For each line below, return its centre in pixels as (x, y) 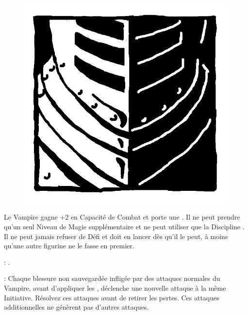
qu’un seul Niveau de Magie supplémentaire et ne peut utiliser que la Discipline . (124, 227)
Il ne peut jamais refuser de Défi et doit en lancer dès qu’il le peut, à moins (116, 236)
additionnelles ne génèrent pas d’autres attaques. (76, 307)
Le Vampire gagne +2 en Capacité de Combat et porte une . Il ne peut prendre (122, 217)
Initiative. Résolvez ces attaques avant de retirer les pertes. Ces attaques (112, 297)
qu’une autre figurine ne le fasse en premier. (69, 246)
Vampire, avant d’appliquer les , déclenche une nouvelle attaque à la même (115, 288)
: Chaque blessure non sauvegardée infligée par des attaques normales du (112, 278)
